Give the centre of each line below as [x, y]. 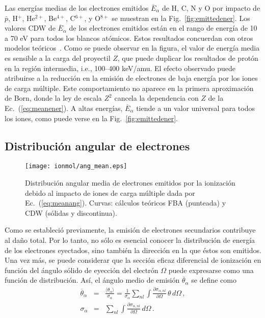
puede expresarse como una [211, 270]
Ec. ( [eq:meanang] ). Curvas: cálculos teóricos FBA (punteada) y [126, 203]
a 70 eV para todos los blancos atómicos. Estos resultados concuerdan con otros [129, 38]
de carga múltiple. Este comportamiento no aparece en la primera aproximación [129, 88]
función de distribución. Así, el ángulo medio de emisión [92, 280]
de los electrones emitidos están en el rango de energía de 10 [163, 28]
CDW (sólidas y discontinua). [71, 212]
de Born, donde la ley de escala [53, 98]
